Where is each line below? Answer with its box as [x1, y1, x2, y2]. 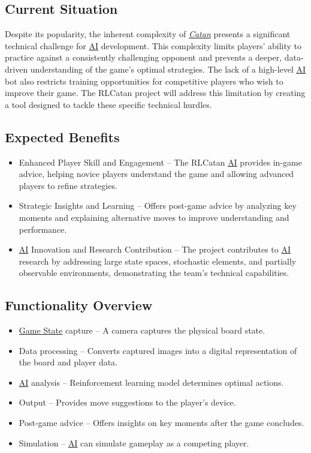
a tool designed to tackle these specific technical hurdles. [5, 98, 212, 110]
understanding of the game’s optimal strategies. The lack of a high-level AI [30, 62, 306, 75]
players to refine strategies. [19, 179, 117, 191]
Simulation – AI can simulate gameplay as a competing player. [19, 436, 249, 449]
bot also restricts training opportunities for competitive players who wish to [5, 74, 283, 87]
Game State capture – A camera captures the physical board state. [19, 324, 265, 337]
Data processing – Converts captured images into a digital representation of [19, 344, 297, 356]
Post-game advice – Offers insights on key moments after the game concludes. [19, 416, 304, 429]
